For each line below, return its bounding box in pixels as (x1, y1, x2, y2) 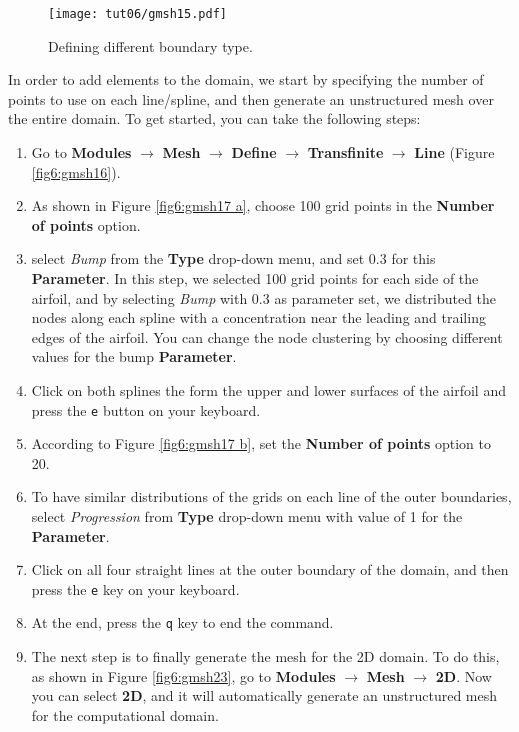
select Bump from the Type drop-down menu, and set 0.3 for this (31, 248, 436, 269)
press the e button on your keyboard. (31, 399, 261, 420)
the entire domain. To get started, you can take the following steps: (8, 108, 421, 129)
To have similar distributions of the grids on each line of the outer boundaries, (31, 486, 512, 507)
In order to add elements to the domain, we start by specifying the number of (8, 69, 484, 90)
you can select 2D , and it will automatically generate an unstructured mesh (31, 685, 498, 706)
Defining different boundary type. (48, 35, 253, 56)
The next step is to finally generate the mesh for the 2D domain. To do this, (31, 646, 500, 667)
